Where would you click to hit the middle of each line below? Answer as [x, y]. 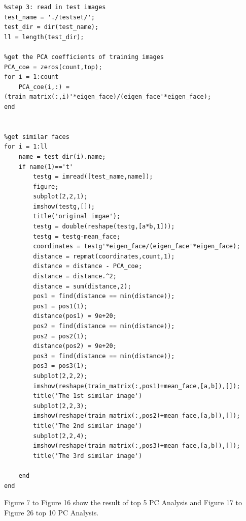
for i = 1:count [31, 77]
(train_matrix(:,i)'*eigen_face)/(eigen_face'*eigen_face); [108, 97]
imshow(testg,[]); [64, 206]
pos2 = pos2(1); [60, 336]
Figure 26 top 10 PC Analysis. [51, 512]
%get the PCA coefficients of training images [84, 57]
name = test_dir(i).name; [62, 156]
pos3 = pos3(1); [60, 366]
